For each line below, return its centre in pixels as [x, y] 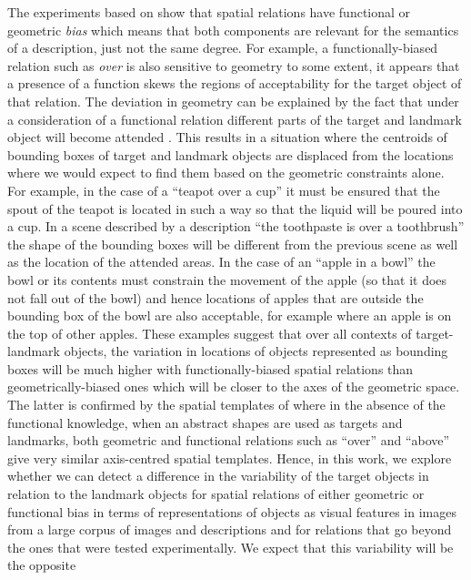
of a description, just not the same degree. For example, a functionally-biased [223, 48]
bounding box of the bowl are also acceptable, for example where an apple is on [230, 315]
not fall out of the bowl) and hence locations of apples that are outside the [215, 297]
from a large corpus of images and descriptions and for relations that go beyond [230, 529]
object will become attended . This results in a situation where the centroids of [227, 137]
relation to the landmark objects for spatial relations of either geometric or [216, 494]
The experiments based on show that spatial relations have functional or [209, 12]
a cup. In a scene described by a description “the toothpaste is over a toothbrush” [236, 226]
